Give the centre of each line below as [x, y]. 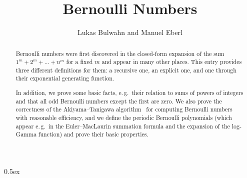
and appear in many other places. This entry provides [172, 62]
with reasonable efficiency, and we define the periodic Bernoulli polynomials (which [124, 117]
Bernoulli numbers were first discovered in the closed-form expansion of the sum [120, 53]
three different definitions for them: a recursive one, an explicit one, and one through [126, 70]
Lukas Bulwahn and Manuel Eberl [130, 32]
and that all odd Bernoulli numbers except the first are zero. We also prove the [119, 101]
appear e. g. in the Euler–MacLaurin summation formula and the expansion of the [123, 126]
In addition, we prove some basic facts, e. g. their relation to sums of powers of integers [129, 93]
